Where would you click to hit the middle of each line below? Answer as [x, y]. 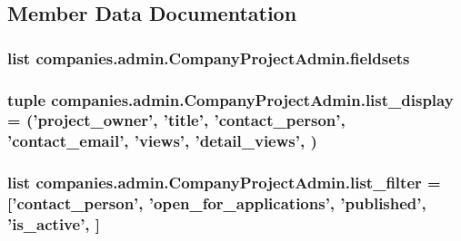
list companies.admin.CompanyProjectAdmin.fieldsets [209, 58]
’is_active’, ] [54, 224]
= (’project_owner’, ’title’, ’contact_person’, [176, 120]
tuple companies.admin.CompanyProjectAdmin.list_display [230, 99]
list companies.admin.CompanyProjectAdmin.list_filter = [224, 183]
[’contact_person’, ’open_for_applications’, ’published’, [217, 203]
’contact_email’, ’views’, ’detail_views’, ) [162, 141]
